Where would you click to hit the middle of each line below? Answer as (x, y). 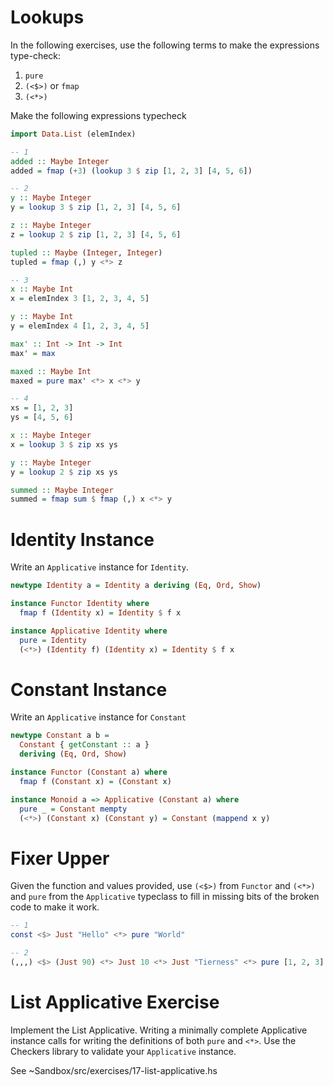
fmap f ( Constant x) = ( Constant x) (95, 781)
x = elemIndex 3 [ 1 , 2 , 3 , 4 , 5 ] (80, 299)
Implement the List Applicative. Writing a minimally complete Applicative (159, 1030)
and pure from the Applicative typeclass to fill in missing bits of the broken (165, 897)
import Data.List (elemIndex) (73, 134)
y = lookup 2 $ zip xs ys (64, 472)
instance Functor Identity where (80, 604)
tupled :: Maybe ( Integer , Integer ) (86, 252)
